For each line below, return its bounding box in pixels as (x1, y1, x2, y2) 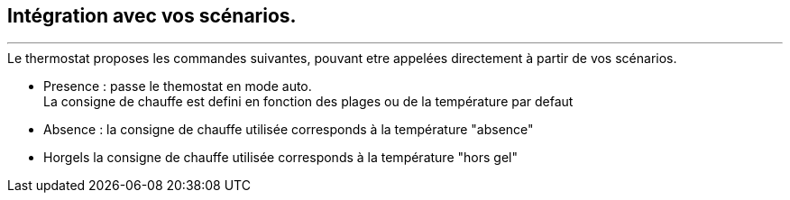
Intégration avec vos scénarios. (7, 5, 297, 27)
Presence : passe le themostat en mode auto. (43, 78, 312, 95)
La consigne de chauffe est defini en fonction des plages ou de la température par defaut (43, 94, 574, 110)
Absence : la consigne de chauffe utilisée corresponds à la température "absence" (43, 122, 534, 138)
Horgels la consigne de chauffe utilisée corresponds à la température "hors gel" (43, 150, 518, 166)
